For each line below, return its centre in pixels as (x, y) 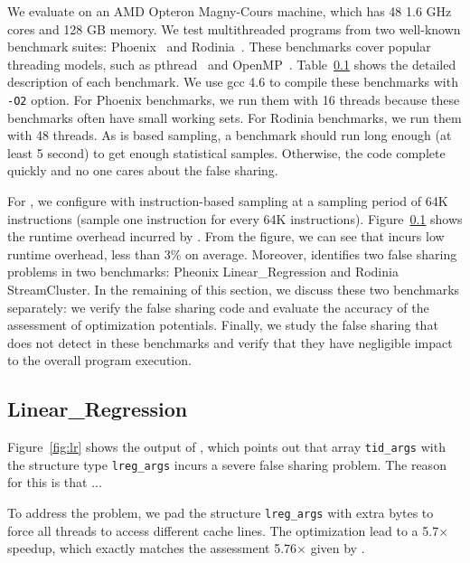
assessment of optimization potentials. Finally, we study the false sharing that (223, 325)
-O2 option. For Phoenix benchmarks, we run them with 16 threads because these (234, 99)
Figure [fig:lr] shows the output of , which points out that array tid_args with (226, 447)
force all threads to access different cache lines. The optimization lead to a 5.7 (223, 530)
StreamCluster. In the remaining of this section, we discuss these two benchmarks (234, 289)
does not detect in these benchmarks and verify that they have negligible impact (230, 342)
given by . (338, 548)
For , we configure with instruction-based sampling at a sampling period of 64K (228, 201)
